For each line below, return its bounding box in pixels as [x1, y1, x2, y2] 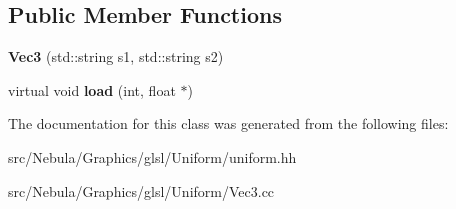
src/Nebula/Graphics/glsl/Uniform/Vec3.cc [8, 180, 275, 201]
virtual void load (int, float [8, 79, 176, 100]
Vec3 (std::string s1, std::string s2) [8, 46, 224, 67]
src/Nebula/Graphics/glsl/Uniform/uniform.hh [8, 146, 297, 167]
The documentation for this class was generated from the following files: [8, 113, 449, 134]
